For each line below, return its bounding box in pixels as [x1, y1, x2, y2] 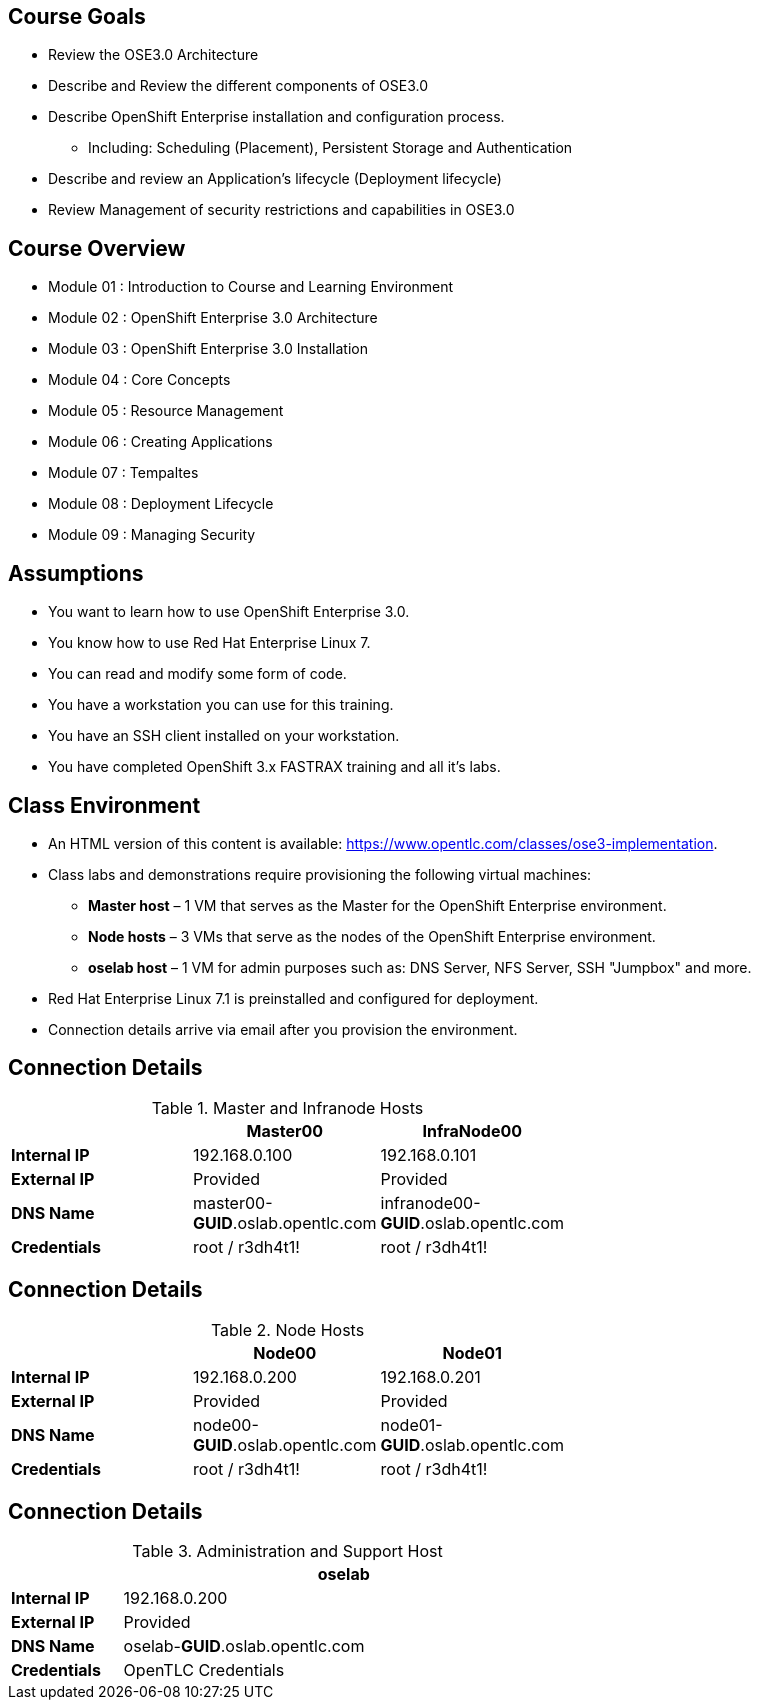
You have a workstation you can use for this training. [48, 696, 394, 714]
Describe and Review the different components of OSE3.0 [48, 77, 429, 95]
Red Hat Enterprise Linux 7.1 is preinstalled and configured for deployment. [48, 989, 539, 1007]
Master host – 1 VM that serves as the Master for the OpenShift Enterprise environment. [88, 896, 667, 914]
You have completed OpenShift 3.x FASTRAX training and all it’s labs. [48, 758, 501, 776]
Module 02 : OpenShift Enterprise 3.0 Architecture [48, 309, 378, 327]
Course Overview [8, 235, 186, 261]
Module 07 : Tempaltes [48, 464, 199, 482]
